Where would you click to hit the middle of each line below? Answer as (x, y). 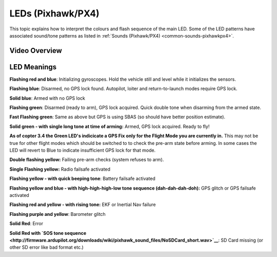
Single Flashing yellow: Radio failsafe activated (60, 169)
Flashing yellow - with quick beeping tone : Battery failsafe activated (83, 179)
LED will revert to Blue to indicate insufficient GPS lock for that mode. (83, 150)
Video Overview (36, 51)
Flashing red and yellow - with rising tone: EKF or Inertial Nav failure (83, 205)
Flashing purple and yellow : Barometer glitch (58, 214)
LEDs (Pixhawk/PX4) (54, 13)
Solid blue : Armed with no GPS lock (47, 98)
